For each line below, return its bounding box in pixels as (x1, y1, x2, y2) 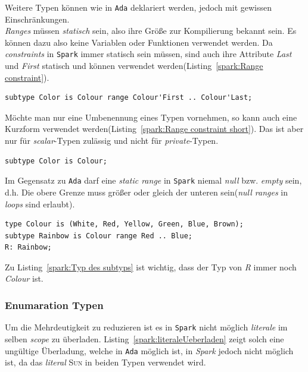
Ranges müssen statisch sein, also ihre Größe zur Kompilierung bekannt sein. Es (5, 24, 297, 37)
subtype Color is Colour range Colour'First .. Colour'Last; (5, 93, 253, 102)
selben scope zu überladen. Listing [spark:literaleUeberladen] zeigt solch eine (5, 332, 284, 345)
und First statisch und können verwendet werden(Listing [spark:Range (5, 59, 263, 72)
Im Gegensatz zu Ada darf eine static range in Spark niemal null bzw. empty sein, (5, 174, 302, 187)
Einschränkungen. (5, 12, 70, 25)
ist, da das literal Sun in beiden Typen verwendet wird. (5, 356, 206, 368)
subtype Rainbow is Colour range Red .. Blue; (5, 231, 192, 240)
